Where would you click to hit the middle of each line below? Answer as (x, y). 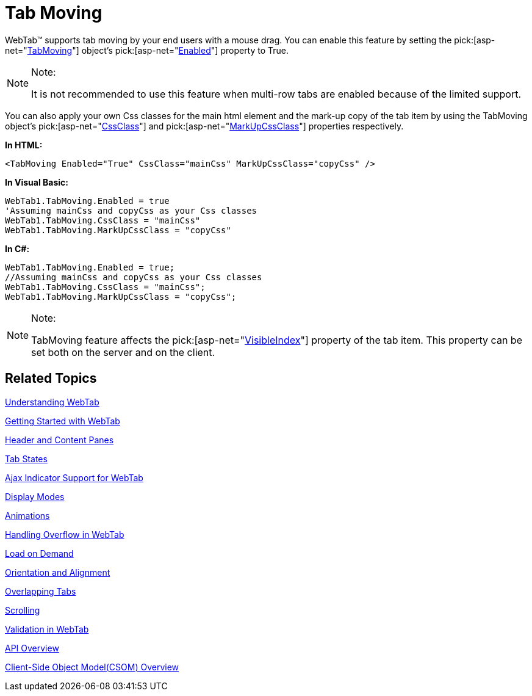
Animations (27, 515)
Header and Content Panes (59, 440)
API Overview (32, 648)
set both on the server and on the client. (123, 352)
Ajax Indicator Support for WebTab (74, 477)
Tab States (26, 459)
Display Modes (35, 496)
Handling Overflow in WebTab (65, 534)
